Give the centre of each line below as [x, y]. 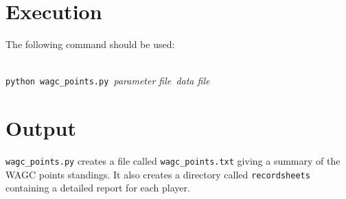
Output [41, 128]
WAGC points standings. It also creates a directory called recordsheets [158, 174]
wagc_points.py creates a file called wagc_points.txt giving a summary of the [173, 161]
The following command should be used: [90, 44]
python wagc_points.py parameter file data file [108, 81]
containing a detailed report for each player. [98, 188]
